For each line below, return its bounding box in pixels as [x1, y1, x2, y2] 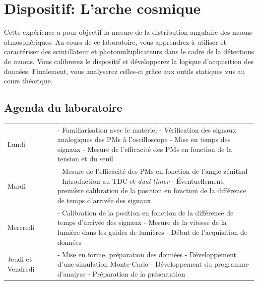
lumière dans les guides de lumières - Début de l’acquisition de [57, 227, 248, 237]
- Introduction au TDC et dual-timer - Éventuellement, [57, 175, 225, 186]
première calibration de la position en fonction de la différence [57, 185, 246, 196]
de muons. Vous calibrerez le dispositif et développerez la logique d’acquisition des [4, 56, 254, 66]
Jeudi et [7, 254, 32, 264]
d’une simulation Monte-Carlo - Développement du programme [57, 259, 249, 269]
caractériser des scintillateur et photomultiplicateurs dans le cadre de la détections [4, 46, 254, 57]
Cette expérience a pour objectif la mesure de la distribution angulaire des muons [4, 27, 252, 37]
